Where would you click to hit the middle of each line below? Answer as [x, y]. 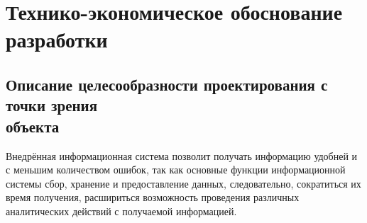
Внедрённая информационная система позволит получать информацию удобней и [182, 155]
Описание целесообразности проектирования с [167, 84]
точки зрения [52, 105]
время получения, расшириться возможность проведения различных [153, 197]
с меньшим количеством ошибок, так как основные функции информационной [176, 170]
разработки [57, 39]
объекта [33, 126]
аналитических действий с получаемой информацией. [121, 211]
